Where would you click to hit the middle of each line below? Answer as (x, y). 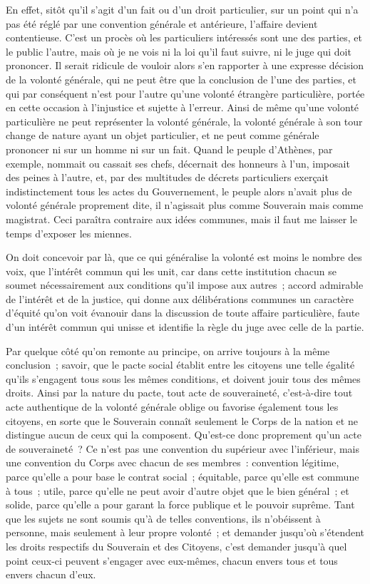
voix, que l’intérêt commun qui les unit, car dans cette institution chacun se (171, 271)
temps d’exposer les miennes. (69, 233)
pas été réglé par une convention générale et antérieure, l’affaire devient (162, 23)
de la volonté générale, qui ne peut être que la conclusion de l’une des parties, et (181, 79)
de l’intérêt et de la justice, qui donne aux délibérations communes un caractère (180, 298)
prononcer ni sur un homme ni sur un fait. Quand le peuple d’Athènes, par (169, 149)
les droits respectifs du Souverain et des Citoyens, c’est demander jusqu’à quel (176, 546)
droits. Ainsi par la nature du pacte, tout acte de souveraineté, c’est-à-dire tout (179, 393)
